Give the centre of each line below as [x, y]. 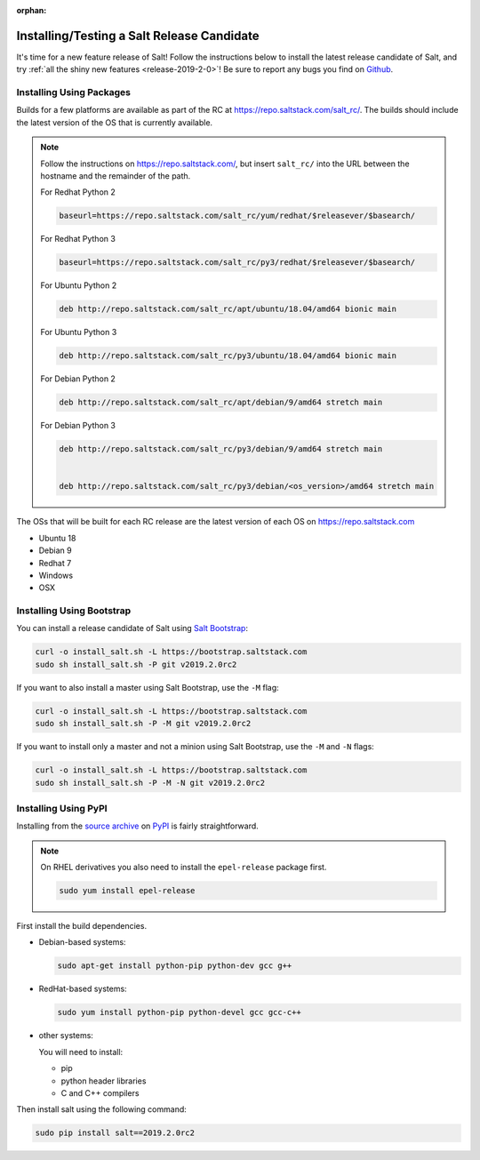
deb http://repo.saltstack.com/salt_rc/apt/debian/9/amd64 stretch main [221, 403]
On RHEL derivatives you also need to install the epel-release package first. [184, 868]
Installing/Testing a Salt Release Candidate [138, 36]
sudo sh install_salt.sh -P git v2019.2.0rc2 [136, 664]
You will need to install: [81, 1052]
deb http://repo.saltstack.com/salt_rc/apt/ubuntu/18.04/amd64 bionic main [228, 309]
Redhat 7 [55, 563]
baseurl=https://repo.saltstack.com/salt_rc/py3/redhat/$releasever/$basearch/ [237, 263]
